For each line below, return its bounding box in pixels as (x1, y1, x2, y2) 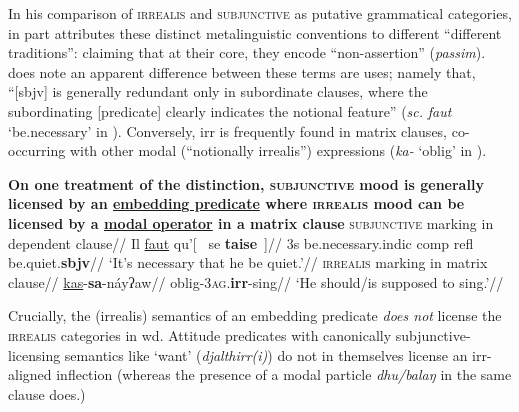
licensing (8, 344, 61, 365)
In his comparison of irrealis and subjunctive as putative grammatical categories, (8, 3, 512, 23)
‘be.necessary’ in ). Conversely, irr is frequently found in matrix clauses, (8, 120, 448, 141)
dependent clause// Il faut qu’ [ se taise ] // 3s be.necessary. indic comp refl (8, 232, 474, 253)
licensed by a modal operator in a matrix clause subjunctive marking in (8, 212, 494, 233)
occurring (8, 140, 66, 161)
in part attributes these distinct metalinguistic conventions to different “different (8, 22, 502, 43)
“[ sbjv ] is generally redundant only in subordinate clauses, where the (8, 81, 428, 102)
